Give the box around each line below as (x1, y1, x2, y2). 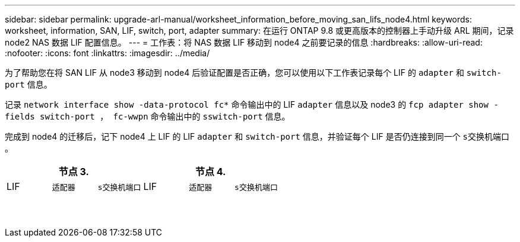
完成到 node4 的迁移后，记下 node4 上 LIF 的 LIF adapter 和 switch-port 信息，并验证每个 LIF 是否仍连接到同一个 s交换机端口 (5, 131, 510, 141)
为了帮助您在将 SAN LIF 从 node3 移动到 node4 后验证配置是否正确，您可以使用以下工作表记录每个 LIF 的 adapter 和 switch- (5, 67, 502, 78)
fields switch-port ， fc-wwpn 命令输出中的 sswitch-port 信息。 (5, 111, 290, 121)
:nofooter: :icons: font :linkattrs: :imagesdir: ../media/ (5, 48, 210, 58)
